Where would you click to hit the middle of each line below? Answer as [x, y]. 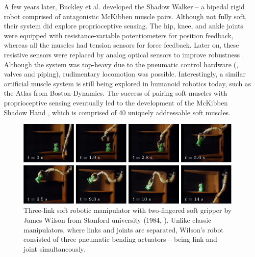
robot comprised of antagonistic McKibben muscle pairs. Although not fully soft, [126, 16]
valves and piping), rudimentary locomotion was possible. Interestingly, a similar [125, 74]
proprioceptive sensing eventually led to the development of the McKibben [116, 102]
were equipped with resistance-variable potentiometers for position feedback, [119, 35]
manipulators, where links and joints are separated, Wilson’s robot [124, 229]
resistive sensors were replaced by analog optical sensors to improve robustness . [124, 54]
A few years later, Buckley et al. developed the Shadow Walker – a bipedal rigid [124, 6]
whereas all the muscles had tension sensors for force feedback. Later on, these [122, 45]
